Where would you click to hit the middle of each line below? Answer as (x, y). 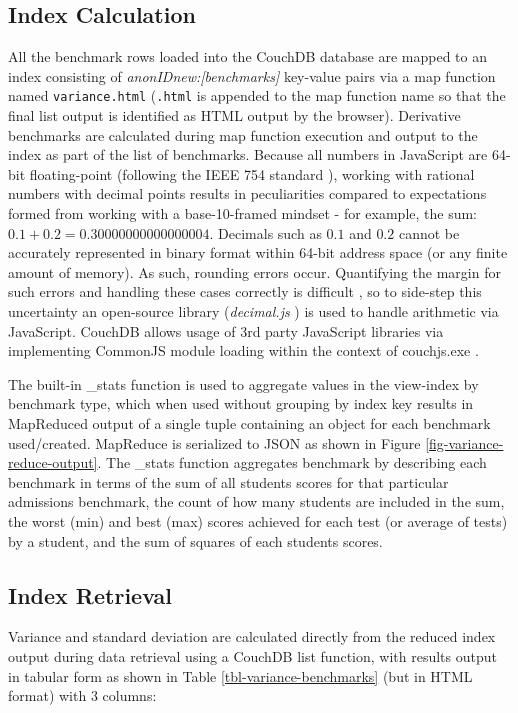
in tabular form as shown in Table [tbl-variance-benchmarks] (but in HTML (240, 675)
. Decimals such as (265, 232)
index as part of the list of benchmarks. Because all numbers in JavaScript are (248, 154)
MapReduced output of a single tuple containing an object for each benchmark (249, 422)
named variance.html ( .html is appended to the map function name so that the (257, 95)
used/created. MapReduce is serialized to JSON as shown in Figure (214, 442)
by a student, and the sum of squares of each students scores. (195, 540)
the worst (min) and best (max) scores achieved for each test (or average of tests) (258, 520)
